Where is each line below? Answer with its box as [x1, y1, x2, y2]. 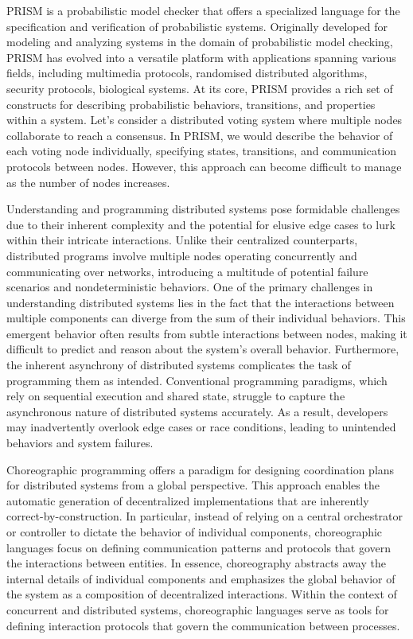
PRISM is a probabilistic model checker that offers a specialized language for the [6, 2, 400, 18]
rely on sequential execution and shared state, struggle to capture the [6, 388, 345, 404]
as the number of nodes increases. [6, 173, 170, 190]
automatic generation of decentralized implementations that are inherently [6, 492, 369, 508]
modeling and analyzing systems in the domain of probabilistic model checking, [6, 33, 393, 50]
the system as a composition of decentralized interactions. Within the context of [6, 586, 397, 602]
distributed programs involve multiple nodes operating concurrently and [6, 247, 357, 263]
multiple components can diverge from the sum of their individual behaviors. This [6, 310, 406, 326]
